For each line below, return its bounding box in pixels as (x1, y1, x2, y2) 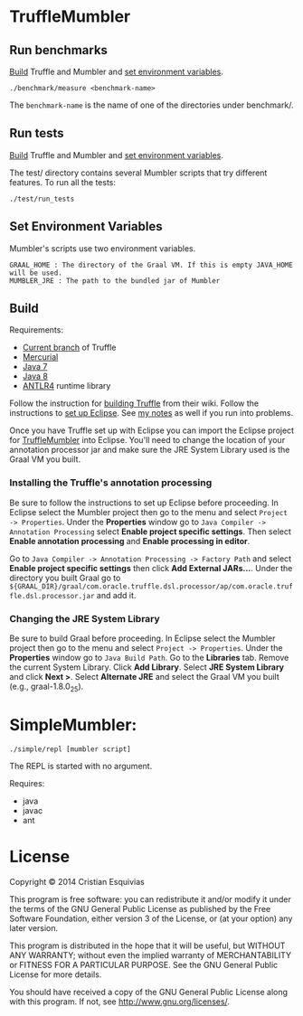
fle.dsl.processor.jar (9, 591, 95, 600)
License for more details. (9, 969, 102, 980)
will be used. (9, 268, 63, 278)
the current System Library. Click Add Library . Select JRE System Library (9, 662, 285, 673)
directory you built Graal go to (9, 572, 121, 583)
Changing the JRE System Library (9, 612, 160, 625)
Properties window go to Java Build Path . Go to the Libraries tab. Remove (9, 653, 289, 663)
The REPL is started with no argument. (9, 760, 153, 771)
